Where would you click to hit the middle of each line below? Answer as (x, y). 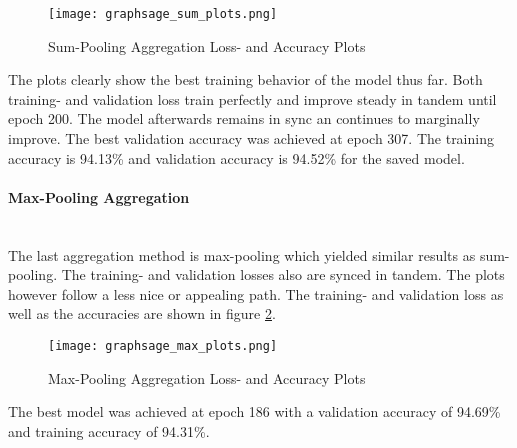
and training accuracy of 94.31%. (109, 430)
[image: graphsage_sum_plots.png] (163, 14)
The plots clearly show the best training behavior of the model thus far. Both (245, 79)
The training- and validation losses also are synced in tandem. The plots (283, 274)
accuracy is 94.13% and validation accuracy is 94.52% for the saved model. (236, 157)
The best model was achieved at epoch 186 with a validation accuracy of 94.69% (254, 411)
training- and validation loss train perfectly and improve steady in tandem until (252, 98)
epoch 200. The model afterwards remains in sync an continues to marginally (244, 118)
